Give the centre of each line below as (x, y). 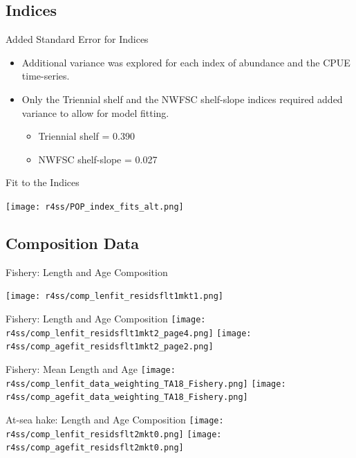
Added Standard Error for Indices (77, 39)
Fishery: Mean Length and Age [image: (91, 369)
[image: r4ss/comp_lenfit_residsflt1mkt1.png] (114, 296)
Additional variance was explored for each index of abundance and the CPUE (186, 62)
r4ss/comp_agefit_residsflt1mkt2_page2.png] (110, 347)
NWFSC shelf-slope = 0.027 (98, 159)
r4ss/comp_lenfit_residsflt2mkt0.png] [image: (114, 434)
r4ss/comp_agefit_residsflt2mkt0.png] (95, 448)
